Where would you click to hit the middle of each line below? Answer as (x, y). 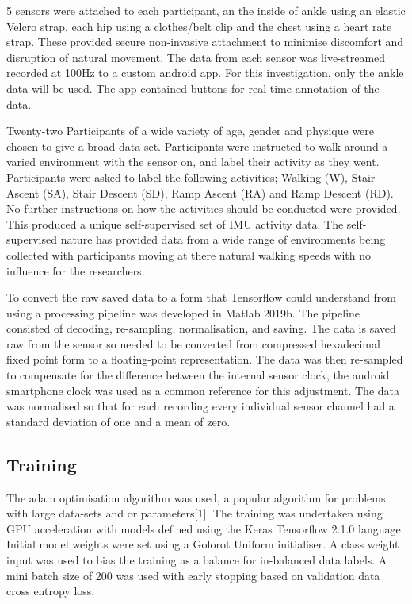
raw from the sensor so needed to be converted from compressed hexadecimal (193, 343)
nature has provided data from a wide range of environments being (223, 239)
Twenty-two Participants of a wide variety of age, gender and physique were (191, 131)
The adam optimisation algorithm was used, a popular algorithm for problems (196, 497)
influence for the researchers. (76, 270)
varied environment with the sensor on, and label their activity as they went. (193, 162)
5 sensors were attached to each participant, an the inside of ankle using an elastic (206, 10)
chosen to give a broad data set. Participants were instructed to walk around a (197, 146)
